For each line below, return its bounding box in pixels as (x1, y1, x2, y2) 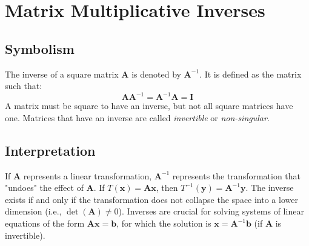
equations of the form (5, 217, 85, 230)
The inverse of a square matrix (5, 67, 119, 80)
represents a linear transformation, (23, 169, 152, 182)
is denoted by (131, 67, 181, 80)
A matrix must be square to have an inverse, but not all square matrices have (5, 99, 293, 112)
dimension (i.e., (5, 205, 62, 218)
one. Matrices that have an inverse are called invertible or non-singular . (5, 111, 270, 124)
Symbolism (5, 39, 75, 58)
